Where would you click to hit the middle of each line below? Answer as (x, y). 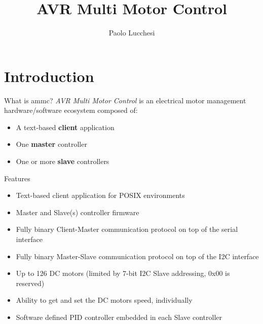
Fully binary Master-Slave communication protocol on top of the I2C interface (137, 256)
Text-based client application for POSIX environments (100, 195)
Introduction (49, 76)
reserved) (30, 283)
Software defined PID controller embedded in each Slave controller (119, 317)
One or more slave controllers (63, 161)
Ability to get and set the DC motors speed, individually (104, 300)
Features (17, 178)
